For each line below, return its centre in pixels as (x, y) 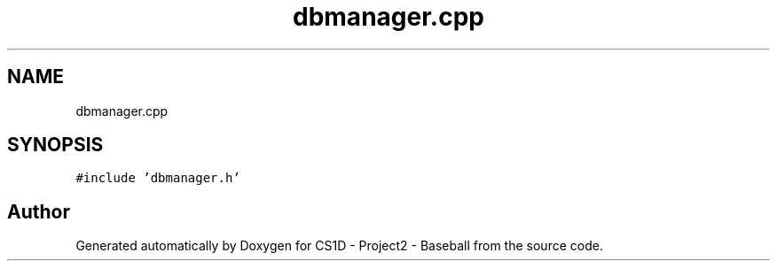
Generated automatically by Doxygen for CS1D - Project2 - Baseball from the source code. (339, 246)
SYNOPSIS (55, 145)
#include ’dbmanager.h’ (158, 178)
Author (39, 211)
